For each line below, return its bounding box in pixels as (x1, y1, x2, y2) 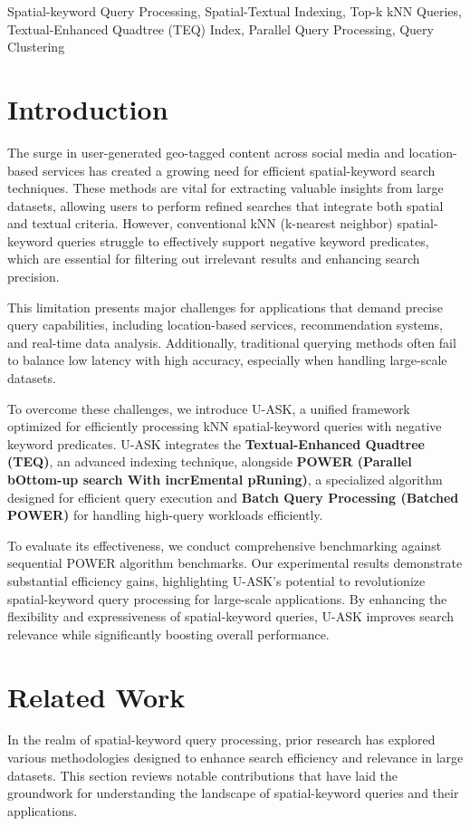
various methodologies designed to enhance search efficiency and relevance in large (7, 748, 464, 767)
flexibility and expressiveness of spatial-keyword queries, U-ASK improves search (7, 607, 455, 626)
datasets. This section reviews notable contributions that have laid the (7, 765, 398, 784)
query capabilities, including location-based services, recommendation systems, (7, 315, 443, 334)
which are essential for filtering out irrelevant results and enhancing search (7, 249, 420, 268)
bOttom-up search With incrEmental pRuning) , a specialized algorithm (7, 470, 443, 488)
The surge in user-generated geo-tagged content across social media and (7, 142, 405, 161)
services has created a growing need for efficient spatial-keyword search (42, 160, 436, 179)
